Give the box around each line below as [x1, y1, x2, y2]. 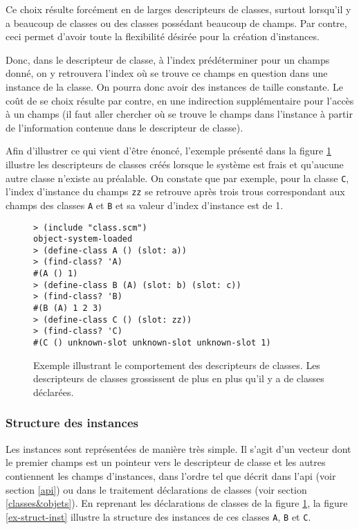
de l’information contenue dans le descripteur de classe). [6, 120, 243, 134]
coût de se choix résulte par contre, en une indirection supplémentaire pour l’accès [6, 93, 354, 107]
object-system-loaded [33, 234, 133, 244]
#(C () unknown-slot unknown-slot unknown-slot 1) [33, 338, 271, 348]
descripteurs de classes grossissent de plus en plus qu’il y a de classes [33, 371, 324, 386]
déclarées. [33, 384, 74, 399]
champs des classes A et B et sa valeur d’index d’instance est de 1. [6, 197, 284, 212]
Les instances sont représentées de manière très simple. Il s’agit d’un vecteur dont [6, 441, 351, 456]
